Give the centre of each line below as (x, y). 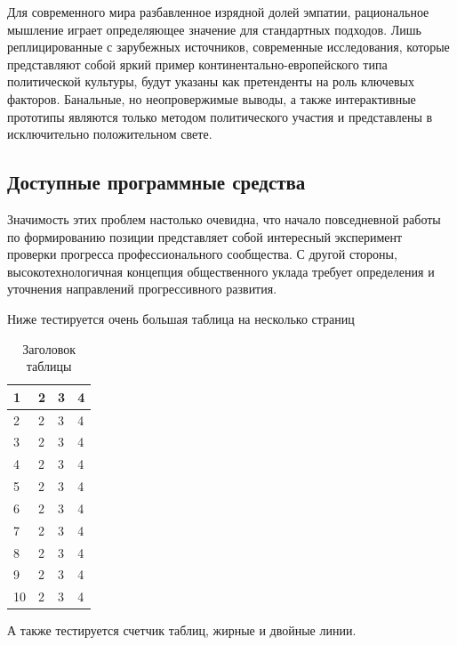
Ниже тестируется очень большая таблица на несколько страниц (181, 318)
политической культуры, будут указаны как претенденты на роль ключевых (211, 81)
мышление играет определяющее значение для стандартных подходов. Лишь (214, 29)
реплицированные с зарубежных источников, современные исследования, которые (228, 47)
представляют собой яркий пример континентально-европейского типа (197, 64)
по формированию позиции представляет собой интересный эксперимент (205, 236)
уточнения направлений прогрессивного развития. (142, 289)
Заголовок (49, 348)
